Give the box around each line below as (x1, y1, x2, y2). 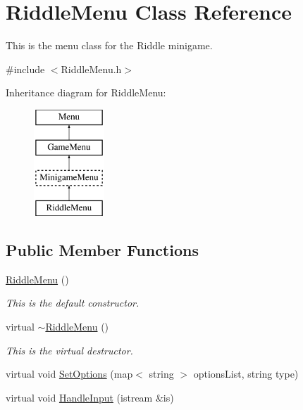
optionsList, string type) (193, 366, 299, 381)
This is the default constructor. (6, 295, 140, 310)
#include (6, 61, 45, 76)
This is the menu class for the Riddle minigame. (6, 38, 213, 53)
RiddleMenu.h (61, 61, 122, 76)
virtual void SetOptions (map (6, 366, 133, 381)
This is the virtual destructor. (6, 342, 133, 357)
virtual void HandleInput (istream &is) (6, 390, 174, 404)
